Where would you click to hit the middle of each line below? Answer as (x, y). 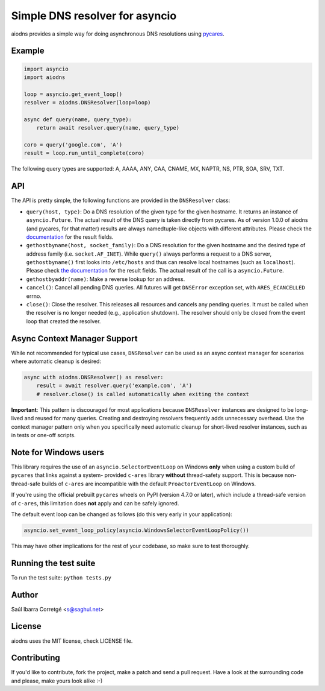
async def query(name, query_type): (78, 119)
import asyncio (46, 69)
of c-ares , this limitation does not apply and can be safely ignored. (95, 503)
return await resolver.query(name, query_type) (108, 128)
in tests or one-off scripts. (44, 435)
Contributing (36, 658)
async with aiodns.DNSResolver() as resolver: (94, 377)
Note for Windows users (58, 452)
